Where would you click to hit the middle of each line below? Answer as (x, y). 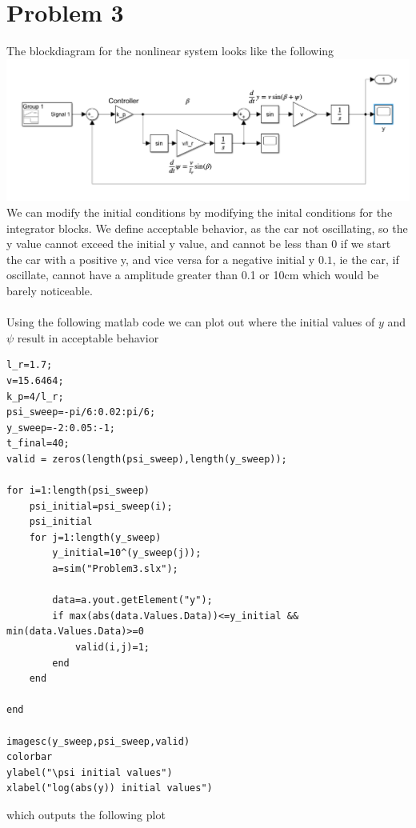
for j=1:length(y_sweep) (95, 537)
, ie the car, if (366, 259)
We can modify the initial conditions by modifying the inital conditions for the (200, 212)
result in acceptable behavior (88, 337)
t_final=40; (38, 444)
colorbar (30, 757)
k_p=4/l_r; (35, 396)
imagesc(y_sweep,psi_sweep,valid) (98, 741)
